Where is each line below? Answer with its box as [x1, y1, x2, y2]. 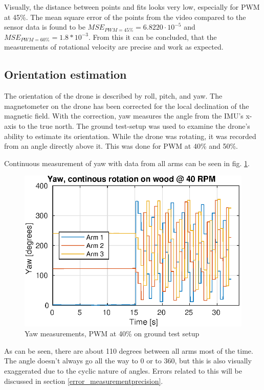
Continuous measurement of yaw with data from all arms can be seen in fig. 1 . [4, 157, 250, 168]
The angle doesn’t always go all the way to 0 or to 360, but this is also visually [4, 355, 252, 366]
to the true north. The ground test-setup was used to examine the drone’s [18, 120, 250, 131]
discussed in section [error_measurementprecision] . [4, 375, 163, 386]
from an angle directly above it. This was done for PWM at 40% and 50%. [4, 141, 238, 151]
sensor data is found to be [4, 21, 85, 32]
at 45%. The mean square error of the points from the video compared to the [4, 11, 246, 22]
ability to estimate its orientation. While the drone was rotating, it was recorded [4, 130, 256, 141]
